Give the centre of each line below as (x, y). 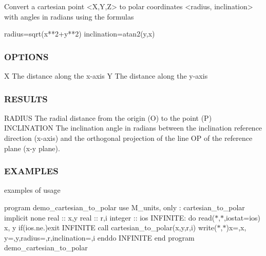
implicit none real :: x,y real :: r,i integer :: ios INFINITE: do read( (110, 217)
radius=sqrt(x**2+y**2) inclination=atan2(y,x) (80, 34)
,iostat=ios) (242, 217)
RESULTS (26, 98)
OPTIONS (26, 56)
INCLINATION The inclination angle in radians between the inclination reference (133, 128)
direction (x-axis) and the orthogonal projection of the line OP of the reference (128, 138)
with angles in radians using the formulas (69, 16)
